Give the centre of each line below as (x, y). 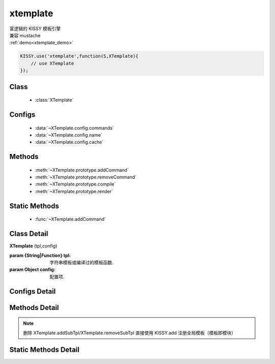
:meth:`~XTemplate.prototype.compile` (75, 184)
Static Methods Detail (45, 350)
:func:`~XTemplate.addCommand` (71, 219)
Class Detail (29, 234)
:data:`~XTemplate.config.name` (69, 135)
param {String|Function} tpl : (40, 255)
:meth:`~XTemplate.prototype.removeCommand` (86, 177)
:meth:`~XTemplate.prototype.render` (74, 191)
